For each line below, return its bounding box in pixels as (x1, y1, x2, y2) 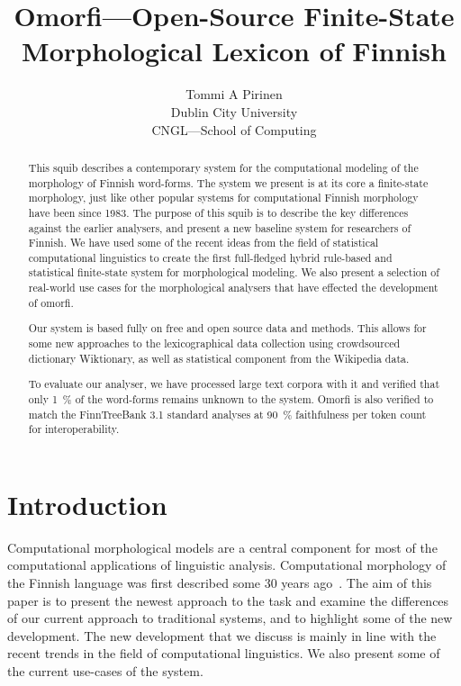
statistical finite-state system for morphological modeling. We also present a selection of (28, 265, 439, 280)
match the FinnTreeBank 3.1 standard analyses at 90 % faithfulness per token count (28, 406, 427, 421)
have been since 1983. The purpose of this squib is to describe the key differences (28, 204, 409, 220)
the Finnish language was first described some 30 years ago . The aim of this (7, 573, 432, 591)
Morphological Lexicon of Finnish (22, 32, 447, 69)
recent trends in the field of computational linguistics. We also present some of (7, 644, 440, 663)
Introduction (7, 485, 167, 522)
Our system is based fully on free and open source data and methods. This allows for (28, 320, 427, 336)
